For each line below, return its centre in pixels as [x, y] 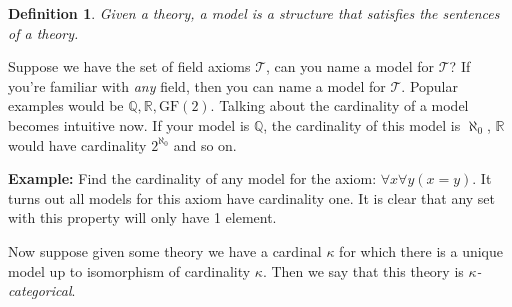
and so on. [205, 144]
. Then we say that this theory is [363, 270]
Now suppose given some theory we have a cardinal [165, 250]
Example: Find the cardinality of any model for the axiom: [192, 178]
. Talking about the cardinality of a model [339, 105]
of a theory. [43, 32]
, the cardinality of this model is [362, 124]
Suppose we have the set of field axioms [129, 66]
